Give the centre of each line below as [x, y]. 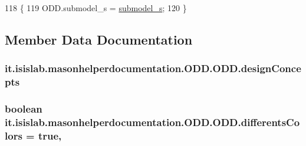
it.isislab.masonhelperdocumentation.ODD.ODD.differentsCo [152, 122]
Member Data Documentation [99, 39]
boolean [24, 109]
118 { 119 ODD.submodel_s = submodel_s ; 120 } [96, 8]
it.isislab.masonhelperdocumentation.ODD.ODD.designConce [153, 68]
